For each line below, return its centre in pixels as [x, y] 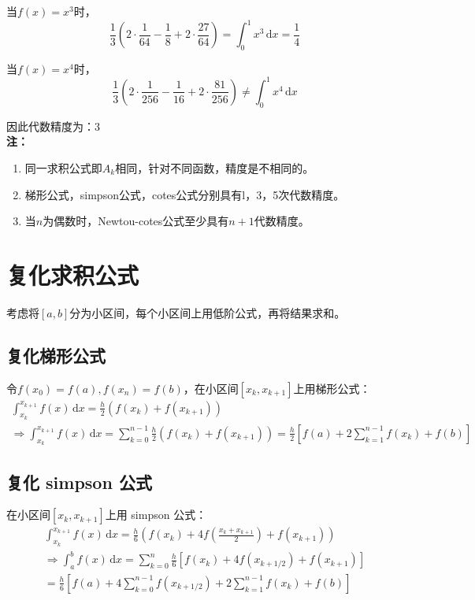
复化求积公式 [73, 274]
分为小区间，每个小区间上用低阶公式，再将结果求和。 [208, 312]
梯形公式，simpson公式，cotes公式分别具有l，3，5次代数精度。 [185, 194]
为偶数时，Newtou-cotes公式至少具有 [136, 221]
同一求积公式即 [63, 167]
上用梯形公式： [332, 388]
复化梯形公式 [56, 355]
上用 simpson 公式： [156, 515]
